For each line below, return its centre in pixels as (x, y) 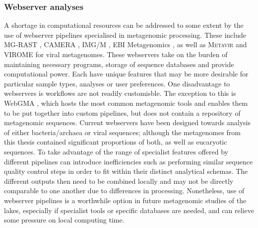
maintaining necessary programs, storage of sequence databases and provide (119, 64)
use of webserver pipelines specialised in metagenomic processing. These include (125, 35)
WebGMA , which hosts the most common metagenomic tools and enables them (126, 103)
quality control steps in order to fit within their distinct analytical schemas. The (126, 171)
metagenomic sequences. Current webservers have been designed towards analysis (127, 122)
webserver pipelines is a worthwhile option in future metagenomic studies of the (125, 200)
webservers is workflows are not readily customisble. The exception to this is (120, 93)
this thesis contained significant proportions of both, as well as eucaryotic (116, 142)
